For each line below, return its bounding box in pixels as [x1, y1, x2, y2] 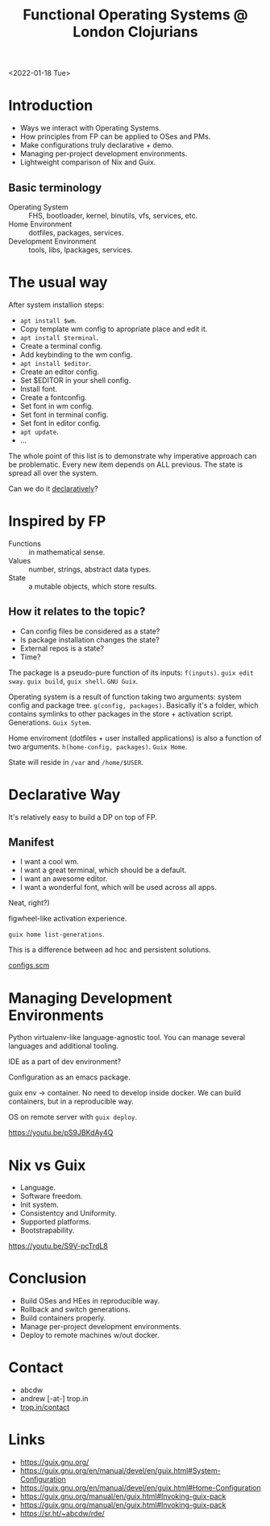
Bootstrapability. [19, 1225, 75, 1235]
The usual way [8, 273, 108, 292]
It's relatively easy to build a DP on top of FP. [8, 812, 157, 821]
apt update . [19, 426, 59, 436]
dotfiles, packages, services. [28, 227, 124, 237]
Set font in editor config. [19, 418, 102, 428]
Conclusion [8, 1270, 87, 1287]
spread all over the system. [8, 468, 98, 477]
